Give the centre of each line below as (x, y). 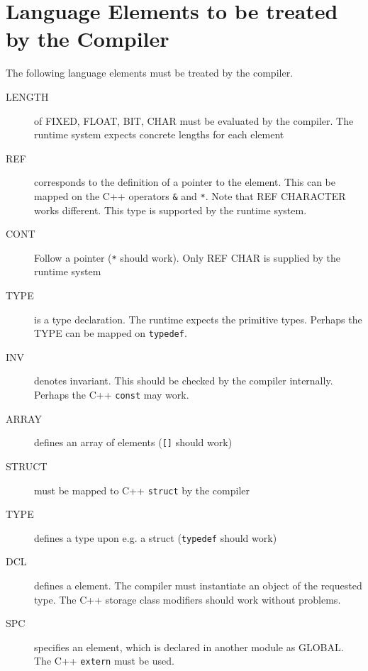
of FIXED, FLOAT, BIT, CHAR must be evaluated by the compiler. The (194, 120)
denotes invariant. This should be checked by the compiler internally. (184, 381)
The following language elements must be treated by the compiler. (150, 73)
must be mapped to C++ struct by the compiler (142, 490)
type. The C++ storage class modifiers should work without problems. (188, 599)
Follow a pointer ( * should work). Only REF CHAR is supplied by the (187, 257)
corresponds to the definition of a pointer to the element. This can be (185, 182)
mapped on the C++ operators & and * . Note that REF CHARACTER (190, 195)
